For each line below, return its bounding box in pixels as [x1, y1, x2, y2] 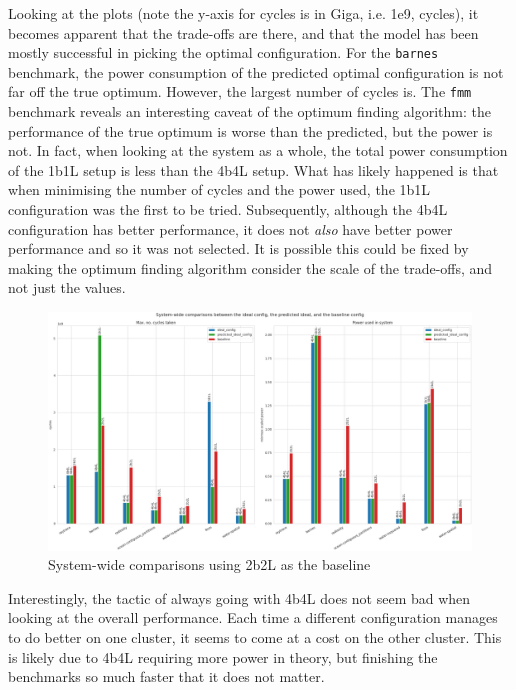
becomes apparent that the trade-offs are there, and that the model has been [8, 22, 479, 43]
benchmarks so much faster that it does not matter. [8, 666, 325, 687]
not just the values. [8, 277, 126, 298]
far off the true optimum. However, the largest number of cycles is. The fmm [8, 81, 472, 102]
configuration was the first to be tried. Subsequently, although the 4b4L [8, 199, 448, 220]
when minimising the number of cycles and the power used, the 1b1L [8, 179, 431, 200]
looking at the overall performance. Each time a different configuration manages [8, 607, 498, 628]
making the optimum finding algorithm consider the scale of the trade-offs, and [8, 257, 493, 278]
